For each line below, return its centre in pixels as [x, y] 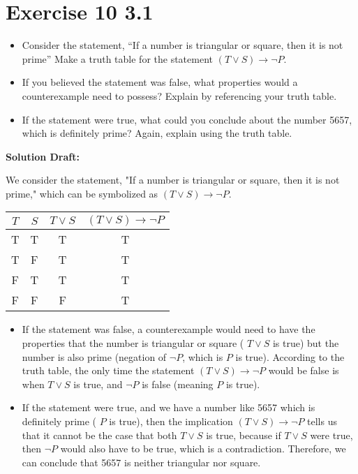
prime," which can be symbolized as [82, 193]
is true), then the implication [171, 421]
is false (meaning [178, 384]
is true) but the [306, 343]
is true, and [98, 384]
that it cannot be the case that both [99, 435]
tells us [322, 421]
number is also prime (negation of [94, 356]
